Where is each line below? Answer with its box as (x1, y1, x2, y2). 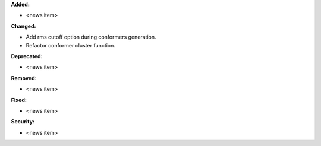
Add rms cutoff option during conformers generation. (26, 33, 156, 41)
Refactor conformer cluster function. (26, 42, 116, 49)
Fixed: (11, 96, 27, 103)
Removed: (11, 74, 37, 81)
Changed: (11, 23, 36, 30)
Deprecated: (11, 52, 43, 59)
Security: (11, 118, 35, 125)
